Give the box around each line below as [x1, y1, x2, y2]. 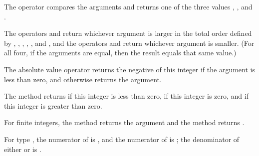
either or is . [4, 144, 41, 154]
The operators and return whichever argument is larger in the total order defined [4, 28, 252, 38]
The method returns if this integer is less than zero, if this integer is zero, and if [4, 91, 249, 101]
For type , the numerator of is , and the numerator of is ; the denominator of [4, 134, 240, 144]
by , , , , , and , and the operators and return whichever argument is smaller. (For [4, 37, 255, 48]
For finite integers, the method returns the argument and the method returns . [4, 117, 245, 128]
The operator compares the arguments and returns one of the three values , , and [4, 1, 253, 11]
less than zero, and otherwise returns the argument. [4, 74, 162, 84]
